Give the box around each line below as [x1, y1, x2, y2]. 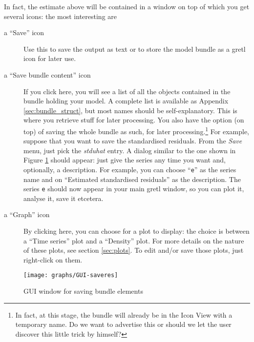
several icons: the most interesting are [4, 11, 117, 21]
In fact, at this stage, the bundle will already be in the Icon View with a [15, 309, 233, 320]
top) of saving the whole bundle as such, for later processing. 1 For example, [23, 124, 249, 136]
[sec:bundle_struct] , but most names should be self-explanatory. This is [23, 105, 237, 115]
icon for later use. [23, 53, 76, 63]
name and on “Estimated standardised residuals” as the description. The [23, 174, 241, 184]
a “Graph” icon [4, 209, 50, 220]
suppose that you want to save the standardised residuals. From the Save [23, 136, 242, 146]
